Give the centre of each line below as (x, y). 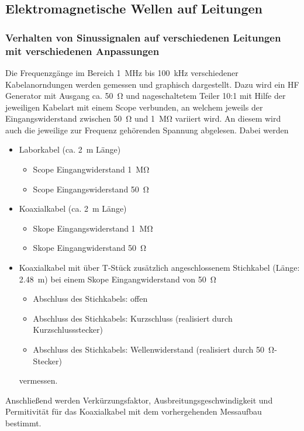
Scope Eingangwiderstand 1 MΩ (91, 169)
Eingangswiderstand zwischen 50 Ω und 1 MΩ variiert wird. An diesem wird (143, 118)
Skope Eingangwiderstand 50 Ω (90, 248)
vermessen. (38, 380)
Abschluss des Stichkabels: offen (90, 299)
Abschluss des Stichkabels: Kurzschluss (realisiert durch (133, 318)
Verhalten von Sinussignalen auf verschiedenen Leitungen (143, 37)
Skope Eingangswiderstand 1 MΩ (93, 228)
